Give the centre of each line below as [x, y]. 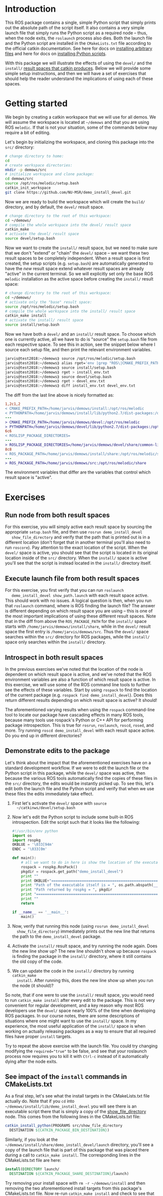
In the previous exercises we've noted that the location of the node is [74, 669]
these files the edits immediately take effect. [49, 794]
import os [22, 836]
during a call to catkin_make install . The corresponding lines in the [73, 1155]
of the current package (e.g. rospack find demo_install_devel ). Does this [79, 695]
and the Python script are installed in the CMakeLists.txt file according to [78, 43]
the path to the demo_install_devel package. [57, 936]
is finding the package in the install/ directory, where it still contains [81, 956]
